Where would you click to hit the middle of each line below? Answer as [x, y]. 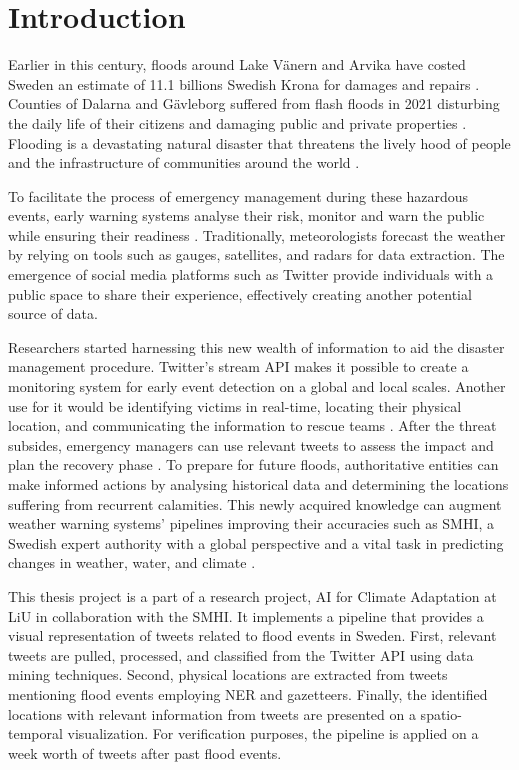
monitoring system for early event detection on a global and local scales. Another [257, 386]
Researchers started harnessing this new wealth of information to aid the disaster [256, 346]
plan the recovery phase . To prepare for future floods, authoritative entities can [253, 464]
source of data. [53, 313]
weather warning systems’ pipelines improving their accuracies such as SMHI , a [251, 523]
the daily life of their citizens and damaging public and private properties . [237, 122]
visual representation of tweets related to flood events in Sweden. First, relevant [252, 635]
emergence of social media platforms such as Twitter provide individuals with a [251, 274]
